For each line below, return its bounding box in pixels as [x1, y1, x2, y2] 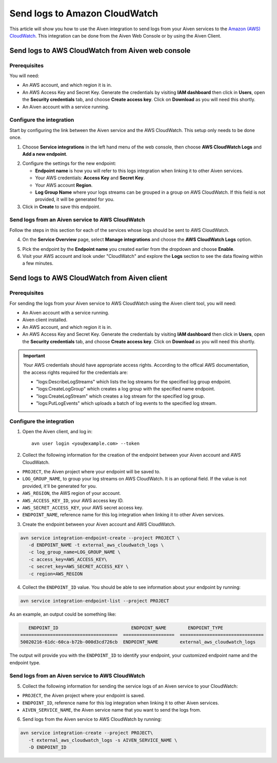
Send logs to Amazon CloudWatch [9, 8, 159, 19]
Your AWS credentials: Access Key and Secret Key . [35, 175, 145, 181]
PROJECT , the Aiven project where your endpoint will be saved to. [22, 468, 161, 475]
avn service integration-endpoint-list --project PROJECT [20, 598, 169, 604]
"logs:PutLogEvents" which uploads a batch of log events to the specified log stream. [36, 400, 217, 406]
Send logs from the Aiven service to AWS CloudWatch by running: [22, 716, 162, 722]
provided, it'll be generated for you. [22, 483, 97, 489]
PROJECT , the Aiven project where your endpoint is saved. [22, 693, 145, 699]
